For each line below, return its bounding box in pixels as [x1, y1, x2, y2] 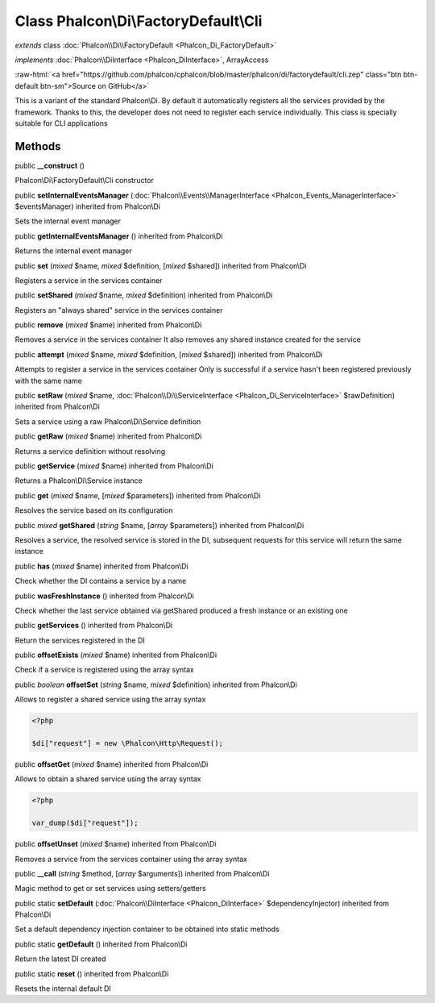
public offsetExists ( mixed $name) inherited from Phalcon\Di [14, 650, 217, 660]
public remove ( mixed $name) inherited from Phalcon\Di [14, 320, 202, 330]
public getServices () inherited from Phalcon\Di [14, 621, 173, 631]
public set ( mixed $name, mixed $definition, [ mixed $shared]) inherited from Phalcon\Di [14, 260, 307, 270]
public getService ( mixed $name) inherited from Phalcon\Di [14, 461, 213, 471]
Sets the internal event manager [14, 216, 121, 226]
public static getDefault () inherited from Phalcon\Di [14, 939, 188, 949]
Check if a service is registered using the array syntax [14, 665, 195, 675]
